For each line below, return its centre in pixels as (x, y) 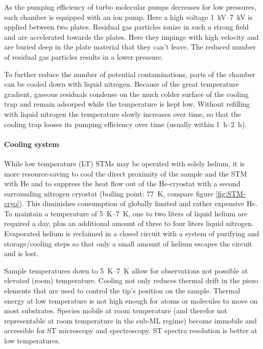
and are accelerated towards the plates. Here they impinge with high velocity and (131, 36)
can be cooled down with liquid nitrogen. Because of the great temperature (122, 84)
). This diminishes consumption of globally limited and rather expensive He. (138, 203)
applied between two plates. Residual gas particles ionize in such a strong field (127, 27)
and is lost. (21, 253)
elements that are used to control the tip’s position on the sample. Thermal (122, 291)
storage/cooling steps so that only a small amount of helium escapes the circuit (128, 243)
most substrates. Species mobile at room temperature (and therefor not (116, 310)
